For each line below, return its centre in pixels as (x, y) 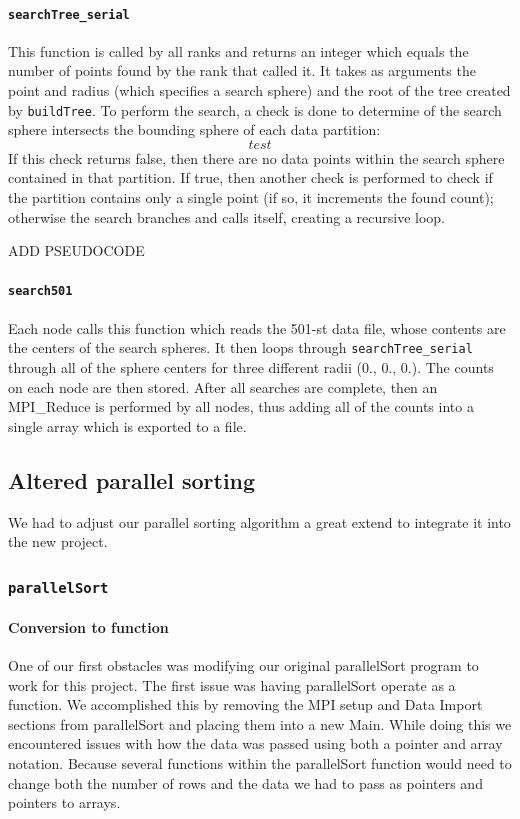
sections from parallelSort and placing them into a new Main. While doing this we (260, 723)
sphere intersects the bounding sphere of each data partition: (194, 129)
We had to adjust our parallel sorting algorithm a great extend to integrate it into (259, 521)
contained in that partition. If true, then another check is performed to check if (250, 177)
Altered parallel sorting (132, 479)
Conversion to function (88, 626)
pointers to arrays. (64, 802)
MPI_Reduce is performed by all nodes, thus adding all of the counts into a (241, 406)
